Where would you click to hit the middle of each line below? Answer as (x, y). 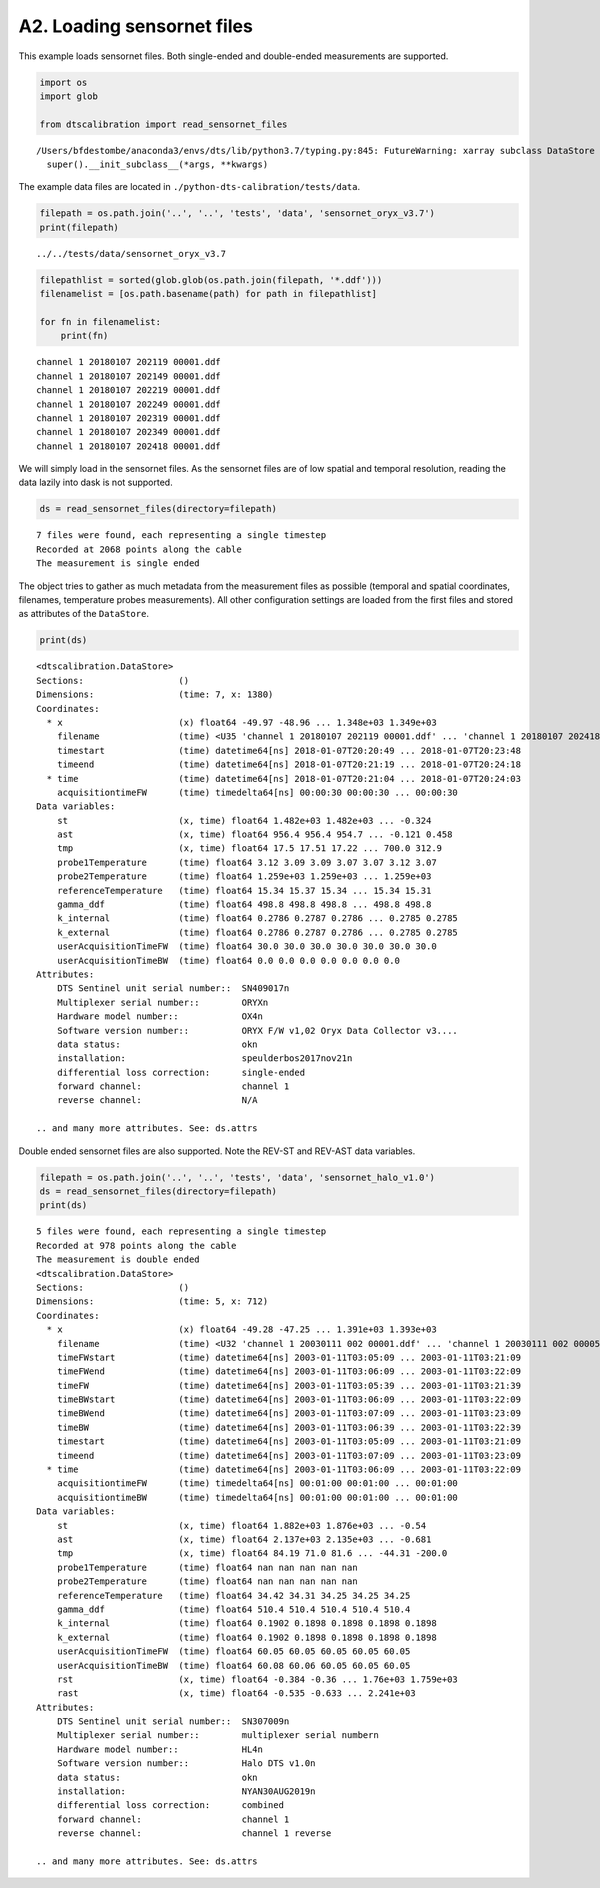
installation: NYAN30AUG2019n (186, 1791)
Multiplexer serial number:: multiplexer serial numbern (217, 1735)
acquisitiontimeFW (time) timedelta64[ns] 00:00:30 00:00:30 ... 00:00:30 (257, 792)
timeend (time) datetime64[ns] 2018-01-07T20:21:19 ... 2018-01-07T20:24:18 (289, 764)
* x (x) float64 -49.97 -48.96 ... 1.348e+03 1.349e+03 (241, 722)
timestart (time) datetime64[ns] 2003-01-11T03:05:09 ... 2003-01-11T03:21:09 (289, 1441)
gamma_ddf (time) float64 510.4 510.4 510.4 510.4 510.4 (233, 1609)
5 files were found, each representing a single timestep (181, 1231)
